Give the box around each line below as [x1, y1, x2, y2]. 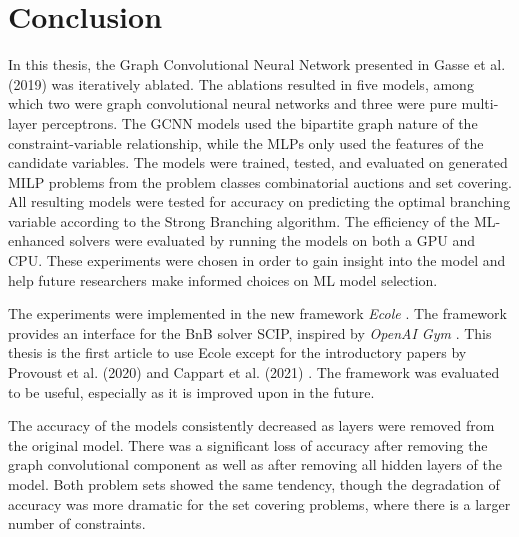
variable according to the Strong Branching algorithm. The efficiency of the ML [8, 210, 496, 231]
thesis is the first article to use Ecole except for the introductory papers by [8, 342, 467, 363]
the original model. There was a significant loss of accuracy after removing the [8, 434, 488, 455]
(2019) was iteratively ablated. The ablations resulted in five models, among [8, 73, 474, 94]
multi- [461, 93, 499, 114]
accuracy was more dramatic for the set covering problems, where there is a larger [8, 493, 511, 514]
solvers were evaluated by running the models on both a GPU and [69, 230, 475, 251]
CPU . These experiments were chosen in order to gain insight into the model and [8, 250, 506, 271]
